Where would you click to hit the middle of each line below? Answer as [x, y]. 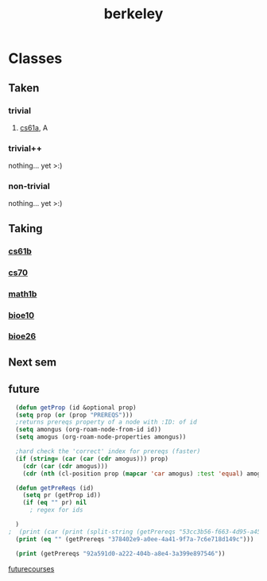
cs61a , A [34, 127]
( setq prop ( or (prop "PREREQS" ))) [74, 415]
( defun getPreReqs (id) [54, 488]
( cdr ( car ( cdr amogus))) [66, 466]
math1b [23, 293]
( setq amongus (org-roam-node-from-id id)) [88, 430]
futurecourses [31, 568]
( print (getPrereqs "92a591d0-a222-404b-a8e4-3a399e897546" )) [120, 553]
